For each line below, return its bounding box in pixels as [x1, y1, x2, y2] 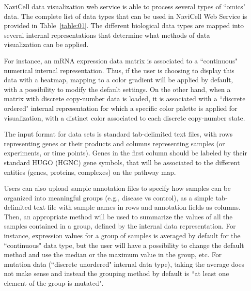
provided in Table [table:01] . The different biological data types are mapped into [4, 20, 244, 31]
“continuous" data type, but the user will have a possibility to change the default [4, 240, 244, 250]
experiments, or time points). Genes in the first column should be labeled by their [4, 148, 247, 158]
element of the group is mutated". [4, 278, 104, 288]
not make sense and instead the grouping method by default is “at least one [4, 268, 229, 278]
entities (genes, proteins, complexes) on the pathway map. [4, 167, 176, 177]
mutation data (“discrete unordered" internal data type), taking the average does [4, 259, 244, 269]
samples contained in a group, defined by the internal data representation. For [4, 221, 236, 231]
